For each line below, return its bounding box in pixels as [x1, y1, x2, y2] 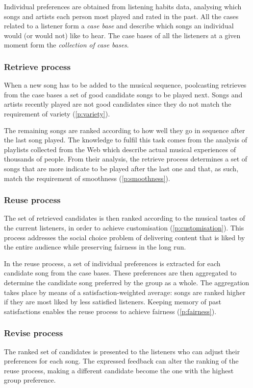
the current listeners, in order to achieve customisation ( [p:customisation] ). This [4, 222, 244, 232]
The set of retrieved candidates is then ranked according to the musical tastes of [4, 213, 245, 223]
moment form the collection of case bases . [4, 40, 129, 50]
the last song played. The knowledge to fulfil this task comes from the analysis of [4, 135, 247, 145]
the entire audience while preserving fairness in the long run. [4, 242, 186, 252]
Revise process [4, 327, 63, 339]
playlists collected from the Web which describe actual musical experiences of [4, 144, 236, 154]
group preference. [4, 375, 56, 385]
